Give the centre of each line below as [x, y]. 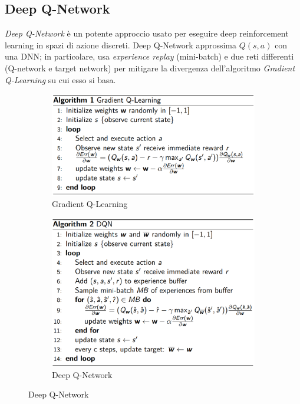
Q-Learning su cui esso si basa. [60, 79]
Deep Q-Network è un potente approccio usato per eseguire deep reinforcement [147, 33]
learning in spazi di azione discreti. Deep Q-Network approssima [121, 45]
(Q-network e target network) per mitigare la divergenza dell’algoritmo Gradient [150, 68]
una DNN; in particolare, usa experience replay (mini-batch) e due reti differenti [149, 56]
